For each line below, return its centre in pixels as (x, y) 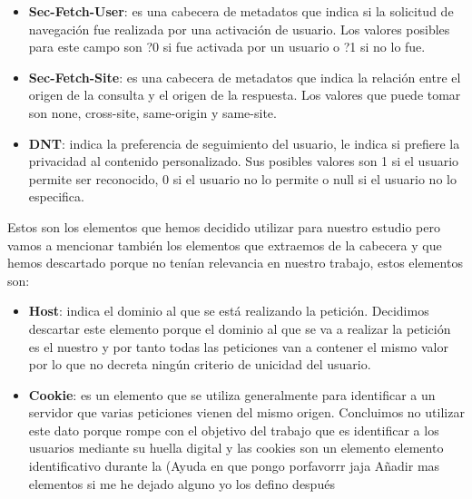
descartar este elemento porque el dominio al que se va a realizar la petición (240, 328)
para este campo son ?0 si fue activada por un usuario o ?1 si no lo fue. (227, 47)
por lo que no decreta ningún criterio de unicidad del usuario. (200, 364)
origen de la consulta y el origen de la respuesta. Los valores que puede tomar (245, 95)
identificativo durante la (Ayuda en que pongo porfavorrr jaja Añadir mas (234, 466)
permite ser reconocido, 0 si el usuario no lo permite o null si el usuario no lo (242, 178)
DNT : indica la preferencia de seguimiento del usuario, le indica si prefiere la (244, 143)
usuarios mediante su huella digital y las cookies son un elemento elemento (236, 448)
